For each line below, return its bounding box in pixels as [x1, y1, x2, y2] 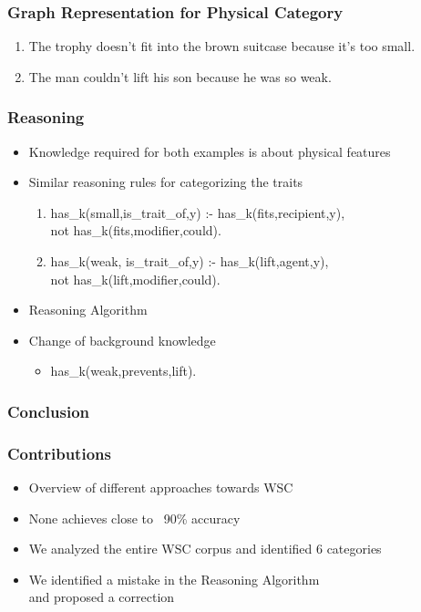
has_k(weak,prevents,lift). [50, 361, 197, 380]
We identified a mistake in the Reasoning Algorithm [28, 569, 320, 588]
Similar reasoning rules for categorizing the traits [28, 172, 303, 192]
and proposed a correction [28, 587, 175, 607]
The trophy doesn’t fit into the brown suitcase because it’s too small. [28, 36, 416, 56]
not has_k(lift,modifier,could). [50, 269, 221, 288]
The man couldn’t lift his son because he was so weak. [28, 67, 332, 86]
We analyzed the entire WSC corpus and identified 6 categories [28, 539, 382, 558]
